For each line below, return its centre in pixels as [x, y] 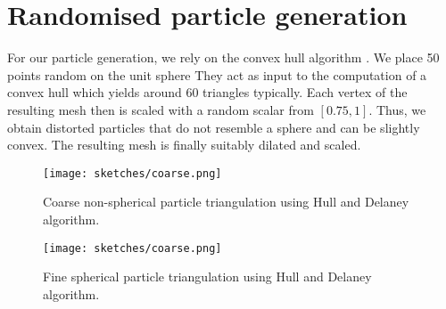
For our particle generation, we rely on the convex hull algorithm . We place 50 [223, 57]
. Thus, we [397, 109]
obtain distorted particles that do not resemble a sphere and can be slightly [214, 127]
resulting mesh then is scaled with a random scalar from [161, 109]
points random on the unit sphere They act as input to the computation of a [217, 74]
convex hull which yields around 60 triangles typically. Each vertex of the [207, 92]
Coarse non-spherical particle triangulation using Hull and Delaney [226, 202]
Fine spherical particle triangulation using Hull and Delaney [207, 276]
